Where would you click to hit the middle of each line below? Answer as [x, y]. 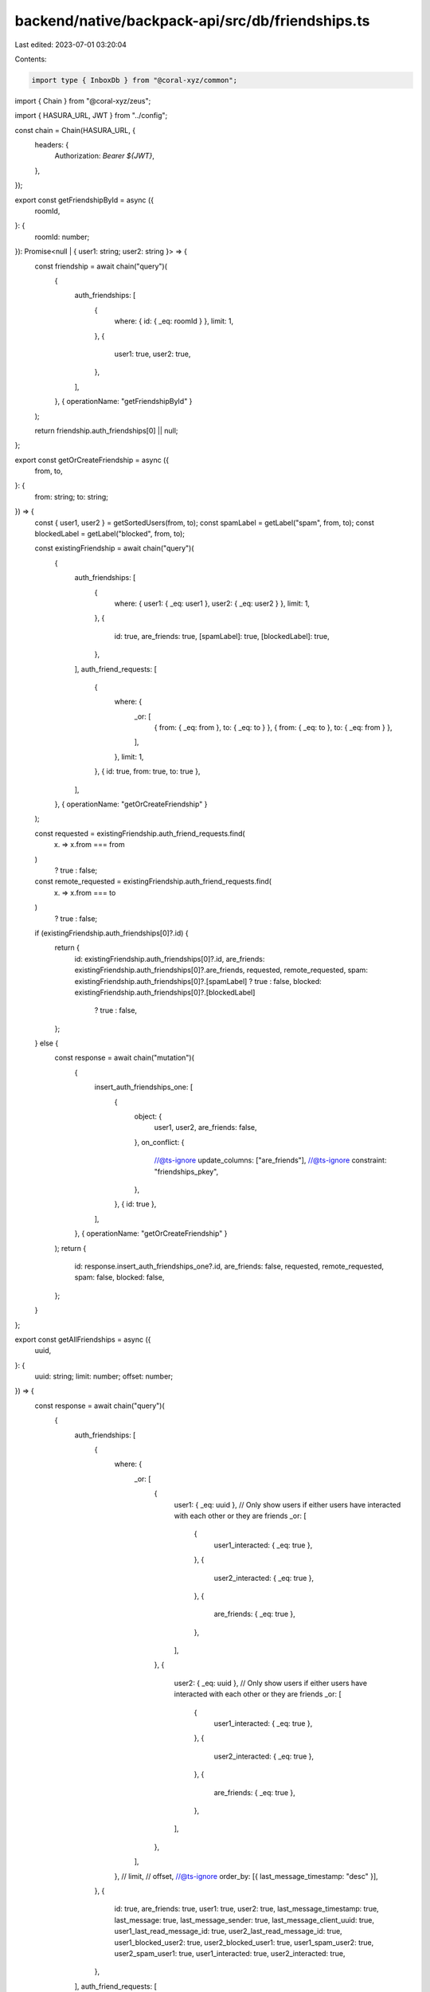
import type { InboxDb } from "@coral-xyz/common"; [135, 80]
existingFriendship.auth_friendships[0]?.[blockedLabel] [165, 992]
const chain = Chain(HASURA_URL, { [75, 130]
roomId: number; [62, 237]
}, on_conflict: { [159, 1142]
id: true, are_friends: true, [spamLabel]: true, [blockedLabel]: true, [222, 636]
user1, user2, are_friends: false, [205, 1127]
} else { [47, 1043]
